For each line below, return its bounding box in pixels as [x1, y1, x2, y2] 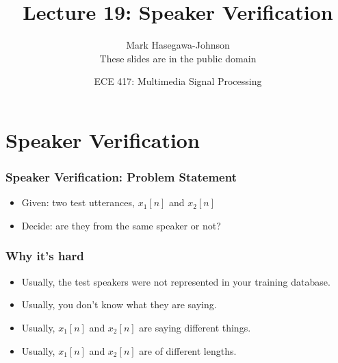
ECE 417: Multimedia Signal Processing [94, 74, 262, 88]
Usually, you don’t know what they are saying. [21, 297, 217, 312]
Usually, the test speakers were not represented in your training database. [21, 274, 330, 288]
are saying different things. [139, 320, 251, 334]
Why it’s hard [5, 247, 84, 264]
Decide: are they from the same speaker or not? [21, 218, 221, 232]
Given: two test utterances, [21, 195, 135, 210]
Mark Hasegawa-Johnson [126, 38, 230, 52]
